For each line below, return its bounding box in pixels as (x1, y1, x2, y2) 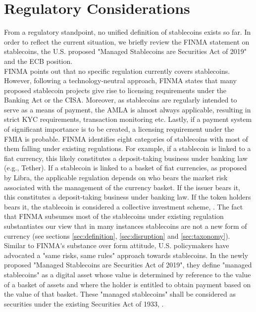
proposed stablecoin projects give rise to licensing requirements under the (4, 85, 227, 95)
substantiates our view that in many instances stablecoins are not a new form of (4, 221, 247, 231)
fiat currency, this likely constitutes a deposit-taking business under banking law (4, 153, 248, 163)
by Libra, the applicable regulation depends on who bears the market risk (4, 172, 228, 183)
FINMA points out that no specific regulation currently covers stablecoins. (4, 65, 230, 76)
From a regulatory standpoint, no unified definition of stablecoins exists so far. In (4, 27, 251, 37)
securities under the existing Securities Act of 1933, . (4, 298, 164, 309)
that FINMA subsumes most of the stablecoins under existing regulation (4, 211, 224, 221)
